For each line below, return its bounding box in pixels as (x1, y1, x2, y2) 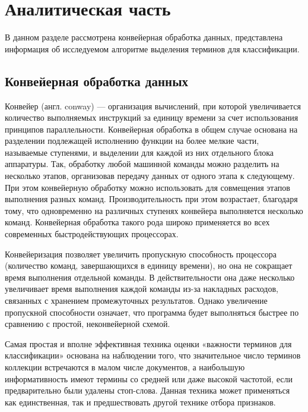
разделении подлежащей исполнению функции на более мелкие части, (5, 134, 259, 147)
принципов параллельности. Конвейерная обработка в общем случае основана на (5, 122, 298, 135)
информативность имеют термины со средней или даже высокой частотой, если (5, 372, 293, 385)
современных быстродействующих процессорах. (5, 228, 179, 240)
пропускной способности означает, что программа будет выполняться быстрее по (5, 306, 299, 318)
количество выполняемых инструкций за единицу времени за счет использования (5, 111, 299, 124)
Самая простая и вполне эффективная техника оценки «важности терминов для (5, 337, 292, 350)
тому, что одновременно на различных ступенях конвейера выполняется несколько (5, 204, 303, 216)
